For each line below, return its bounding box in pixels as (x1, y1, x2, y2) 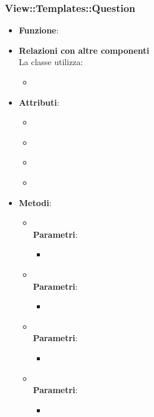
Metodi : (18, 196, 52, 208)
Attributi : (18, 96, 59, 108)
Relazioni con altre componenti (18, 44, 150, 56)
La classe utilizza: (18, 56, 83, 68)
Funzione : (18, 24, 59, 36)
